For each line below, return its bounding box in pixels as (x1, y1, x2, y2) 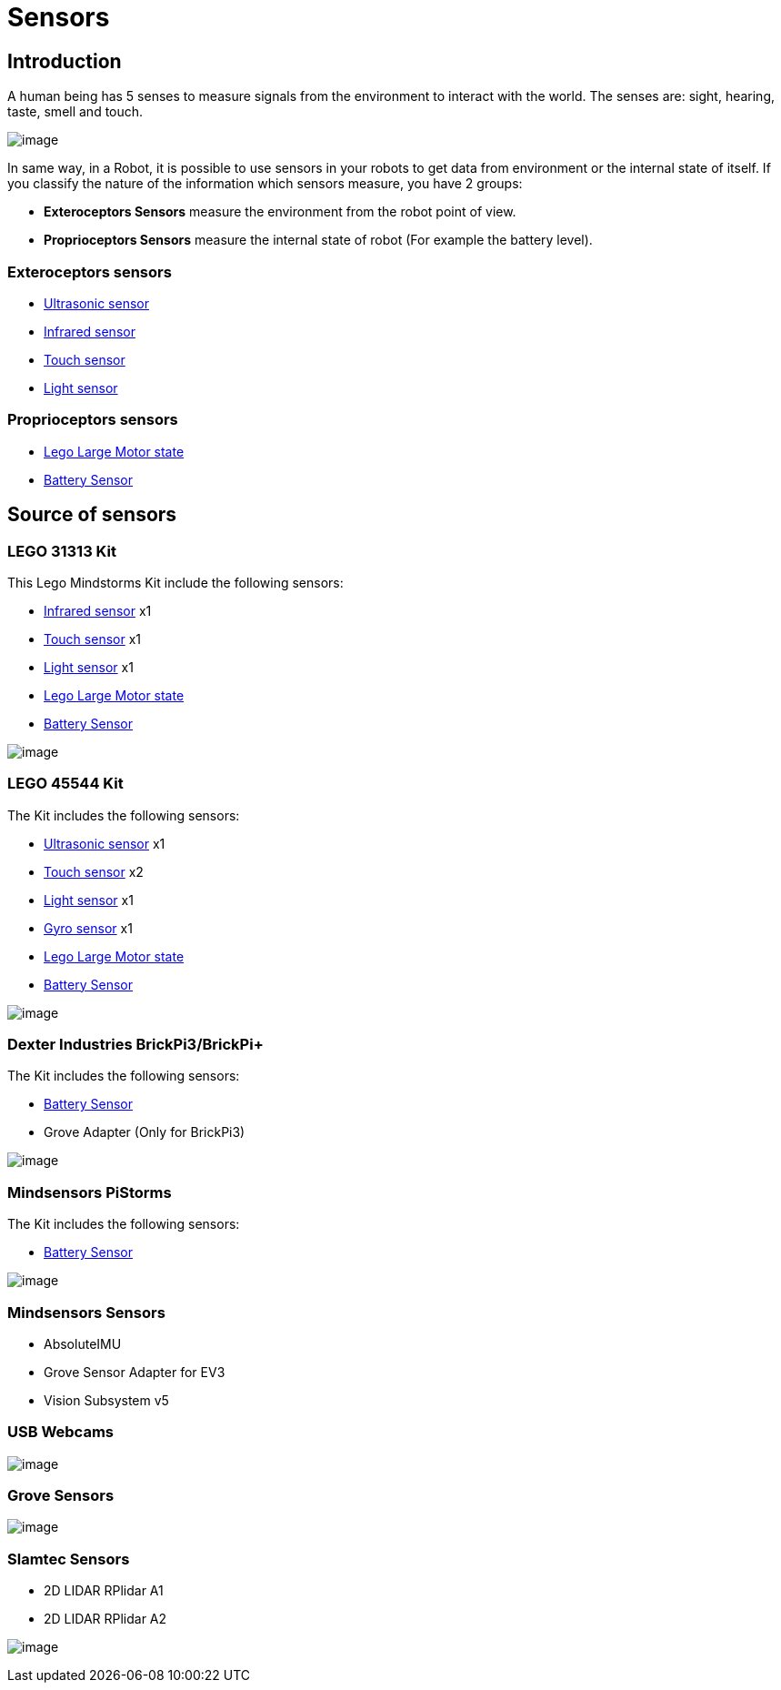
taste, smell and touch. (7, 104, 144, 120)
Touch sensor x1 (44, 630, 141, 647)
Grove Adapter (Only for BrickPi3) (44, 1124, 245, 1141)
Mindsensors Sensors (7, 1303, 165, 1322)
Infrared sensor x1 (44, 602, 152, 619)
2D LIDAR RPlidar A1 (44, 1583, 164, 1599)
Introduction (7, 49, 122, 73)
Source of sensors (7, 503, 177, 527)
